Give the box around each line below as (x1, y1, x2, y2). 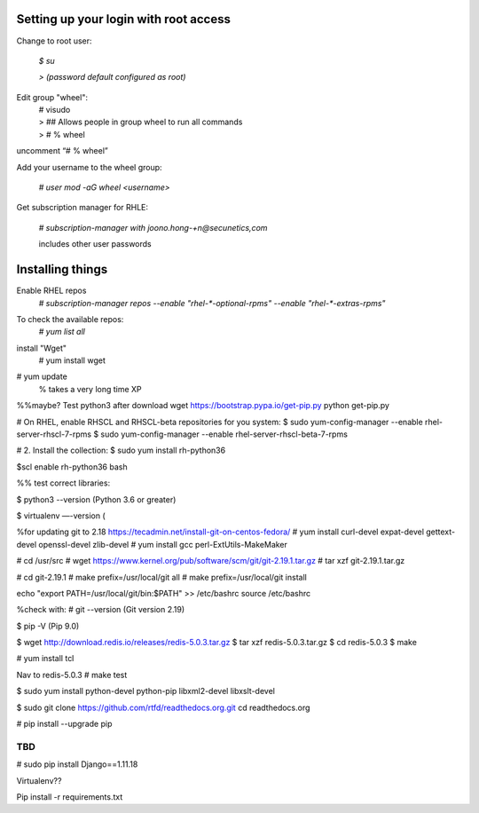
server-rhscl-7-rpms (16, 429, 92, 439)
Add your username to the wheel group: (16, 162, 163, 172)
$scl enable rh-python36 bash (16, 462, 128, 472)
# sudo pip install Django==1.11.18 (16, 759, 138, 770)
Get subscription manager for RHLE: (16, 202, 149, 213)
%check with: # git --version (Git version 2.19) (16, 604, 185, 615)
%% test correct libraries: (16, 478, 111, 488)
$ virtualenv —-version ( (16, 510, 106, 521)
